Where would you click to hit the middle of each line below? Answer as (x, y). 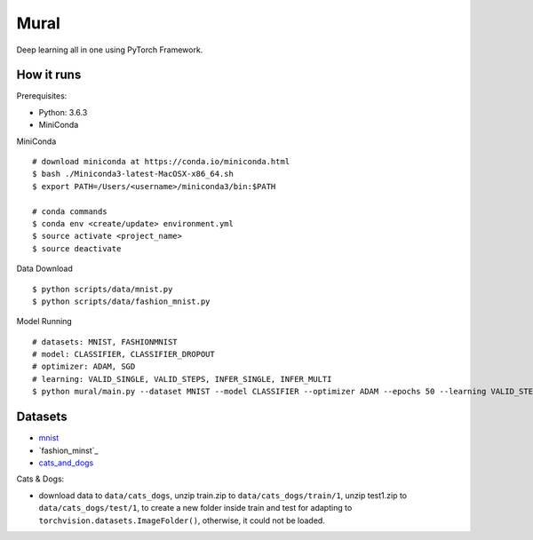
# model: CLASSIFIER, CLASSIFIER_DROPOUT (123, 354)
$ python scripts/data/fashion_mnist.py (121, 301)
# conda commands (70, 211)
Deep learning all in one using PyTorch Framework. (110, 50)
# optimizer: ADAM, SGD (84, 367)
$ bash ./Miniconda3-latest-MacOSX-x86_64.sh (133, 174)
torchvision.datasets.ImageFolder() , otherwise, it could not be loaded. (182, 520)
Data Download (44, 269)
